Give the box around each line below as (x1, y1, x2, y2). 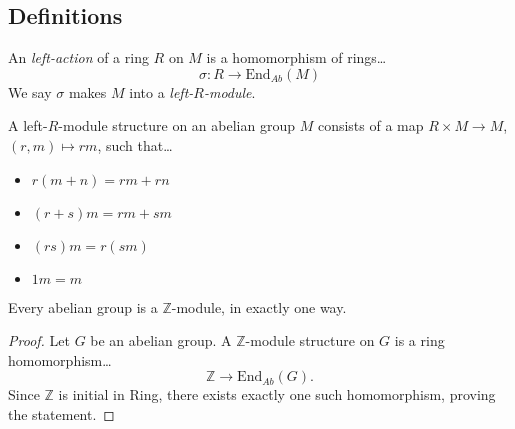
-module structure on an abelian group (58, 115, 295, 136)
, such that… (97, 134, 173, 155)
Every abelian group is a (8, 296, 158, 317)
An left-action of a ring (8, 47, 149, 68)
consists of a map (317, 115, 424, 136)
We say (8, 81, 52, 102)
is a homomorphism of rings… (206, 47, 387, 68)
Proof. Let (8, 330, 70, 351)
